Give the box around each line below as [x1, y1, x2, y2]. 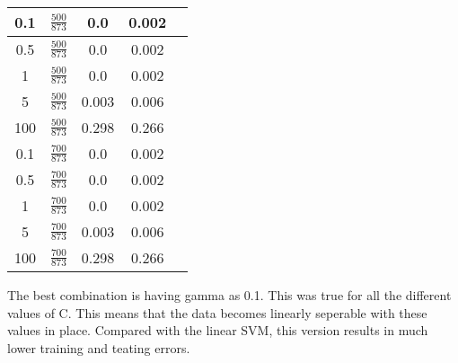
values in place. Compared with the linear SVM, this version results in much [7, 321, 428, 340]
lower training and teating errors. [7, 338, 190, 357]
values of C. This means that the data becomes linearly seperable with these [7, 303, 427, 322]
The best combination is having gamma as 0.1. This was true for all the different [7, 286, 452, 304]
